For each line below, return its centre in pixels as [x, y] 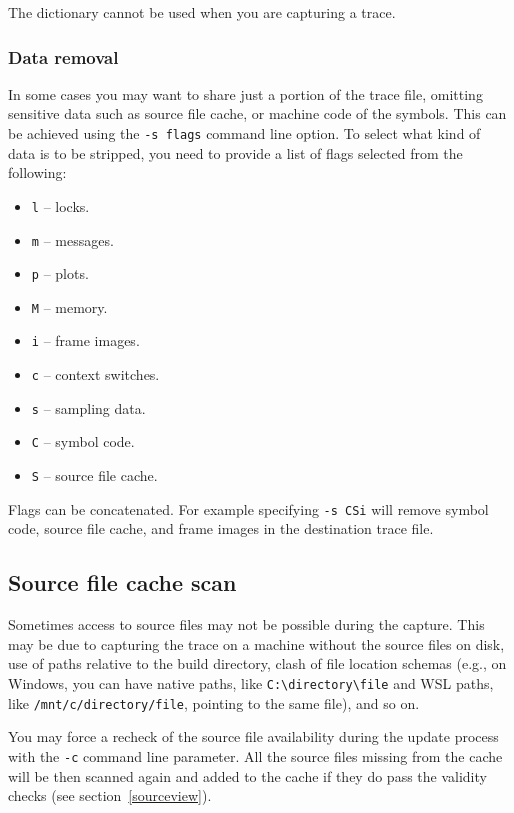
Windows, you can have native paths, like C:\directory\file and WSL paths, [251, 682]
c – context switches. [95, 374]
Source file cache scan [122, 582]
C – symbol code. [83, 441]
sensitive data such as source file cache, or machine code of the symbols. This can [257, 113]
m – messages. [72, 239]
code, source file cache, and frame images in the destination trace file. [221, 528]
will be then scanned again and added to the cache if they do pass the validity [247, 775]
